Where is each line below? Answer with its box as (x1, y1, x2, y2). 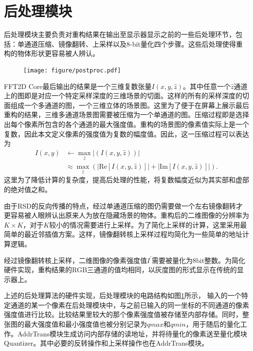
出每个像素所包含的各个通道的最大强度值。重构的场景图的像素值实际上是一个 (4, 119, 249, 129)
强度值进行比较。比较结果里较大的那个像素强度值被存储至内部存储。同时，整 (4, 309, 249, 319)
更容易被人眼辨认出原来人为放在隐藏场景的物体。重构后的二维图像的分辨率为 (4, 210, 249, 220)
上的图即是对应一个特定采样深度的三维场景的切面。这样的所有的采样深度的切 (4, 90, 249, 101)
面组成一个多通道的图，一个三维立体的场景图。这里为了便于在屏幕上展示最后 (4, 100, 249, 110)
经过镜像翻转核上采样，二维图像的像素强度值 (4, 255, 147, 265)
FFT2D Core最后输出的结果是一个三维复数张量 (4, 81, 152, 91)
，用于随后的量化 (185, 319, 240, 329)
